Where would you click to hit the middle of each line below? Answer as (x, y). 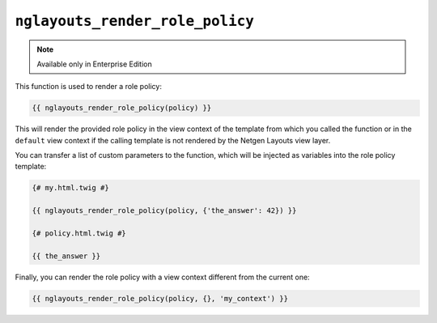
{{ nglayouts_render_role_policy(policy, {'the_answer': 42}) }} (164, 211)
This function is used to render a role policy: (88, 87)
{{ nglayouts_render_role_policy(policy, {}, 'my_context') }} (160, 298)
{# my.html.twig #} (70, 188)
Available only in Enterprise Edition (95, 64)
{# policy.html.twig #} (79, 234)
